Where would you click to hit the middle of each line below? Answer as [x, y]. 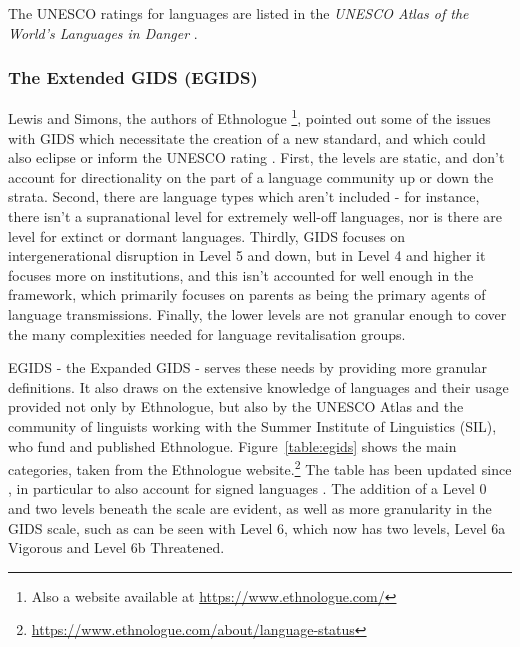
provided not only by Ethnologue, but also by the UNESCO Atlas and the [236, 406]
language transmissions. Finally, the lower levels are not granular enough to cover [257, 314]
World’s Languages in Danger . [103, 32]
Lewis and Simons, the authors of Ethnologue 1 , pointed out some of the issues [249, 117]
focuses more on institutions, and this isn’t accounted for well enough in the [241, 274]
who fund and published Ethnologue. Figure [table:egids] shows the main [232, 445]
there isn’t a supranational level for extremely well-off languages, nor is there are [255, 216]
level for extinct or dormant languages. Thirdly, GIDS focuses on [206, 235]
